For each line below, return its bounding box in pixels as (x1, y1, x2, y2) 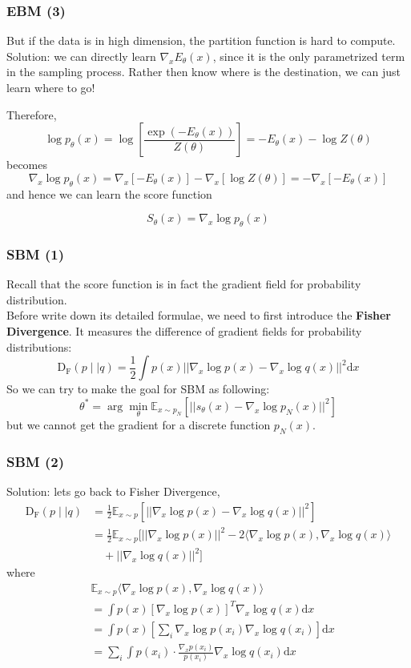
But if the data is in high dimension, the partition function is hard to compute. (6, 32, 396, 49)
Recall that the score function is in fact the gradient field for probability (6, 276, 361, 292)
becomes (6, 156, 48, 173)
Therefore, (6, 106, 57, 123)
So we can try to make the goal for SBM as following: (6, 380, 270, 397)
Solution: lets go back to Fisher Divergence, (6, 482, 220, 499)
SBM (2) (6, 451, 64, 471)
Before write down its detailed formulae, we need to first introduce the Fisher (6, 307, 391, 324)
